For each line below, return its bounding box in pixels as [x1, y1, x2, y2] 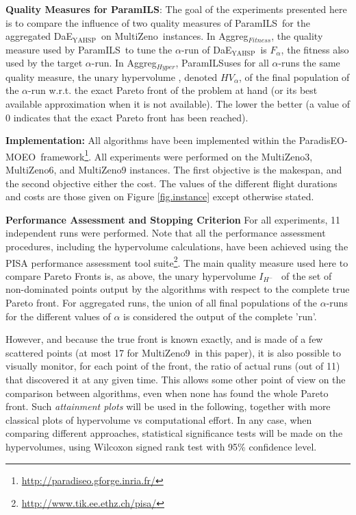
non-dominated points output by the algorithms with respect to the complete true [5, 282, 350, 296]
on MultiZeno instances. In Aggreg [101, 29, 249, 43]
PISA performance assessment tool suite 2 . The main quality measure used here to [5, 253, 348, 270]
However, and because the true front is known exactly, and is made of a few [5, 332, 323, 346]
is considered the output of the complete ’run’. [123, 309, 317, 323]
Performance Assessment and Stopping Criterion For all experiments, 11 [5, 212, 341, 226]
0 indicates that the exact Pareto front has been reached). [5, 110, 249, 124]
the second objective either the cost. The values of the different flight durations [5, 176, 338, 190]
